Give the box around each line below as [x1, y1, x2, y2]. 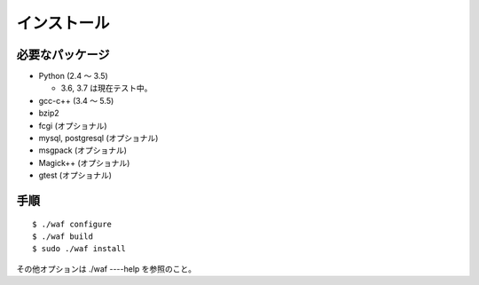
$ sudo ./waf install [32, 244, 126, 254]
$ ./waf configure [32, 218, 113, 229]
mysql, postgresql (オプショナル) [38, 133, 159, 144]
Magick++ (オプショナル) [38, 157, 130, 168]
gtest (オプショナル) [38, 170, 113, 181]
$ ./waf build [32, 231, 93, 241]
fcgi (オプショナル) [38, 120, 107, 131]
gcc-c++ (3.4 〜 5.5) [38, 95, 114, 106]
